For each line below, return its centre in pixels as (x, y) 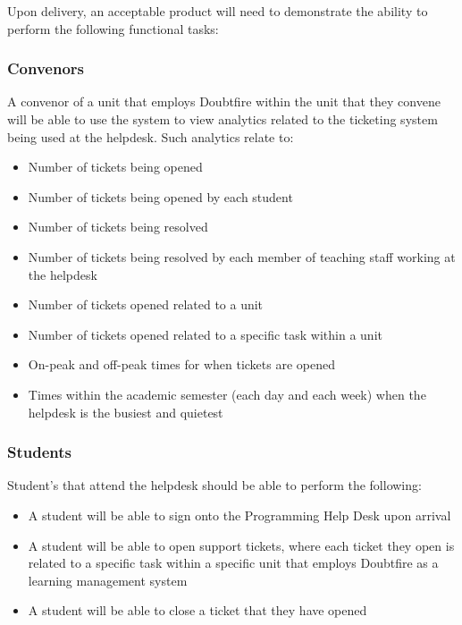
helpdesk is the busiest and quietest (126, 412)
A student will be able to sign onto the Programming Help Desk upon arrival (239, 515)
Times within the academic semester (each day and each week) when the (227, 394)
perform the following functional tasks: (113, 28)
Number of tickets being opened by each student (160, 196)
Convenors (46, 68)
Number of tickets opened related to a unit (146, 304)
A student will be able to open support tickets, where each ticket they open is (241, 545)
